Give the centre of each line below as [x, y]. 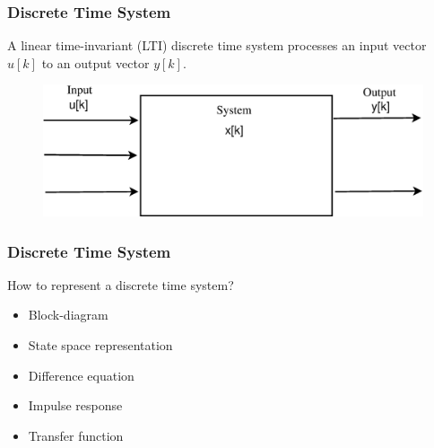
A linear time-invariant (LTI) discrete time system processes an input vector [217, 45]
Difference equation [81, 375]
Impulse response [75, 405]
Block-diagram [68, 315]
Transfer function [76, 435]
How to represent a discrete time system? [121, 284]
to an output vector [95, 62]
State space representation [100, 344]
